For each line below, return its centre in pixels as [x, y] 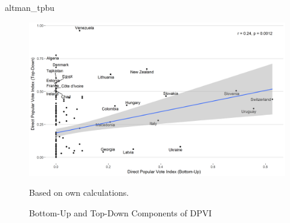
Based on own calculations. [79, 192]
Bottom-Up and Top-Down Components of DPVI [121, 213]
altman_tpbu [30, 7]
